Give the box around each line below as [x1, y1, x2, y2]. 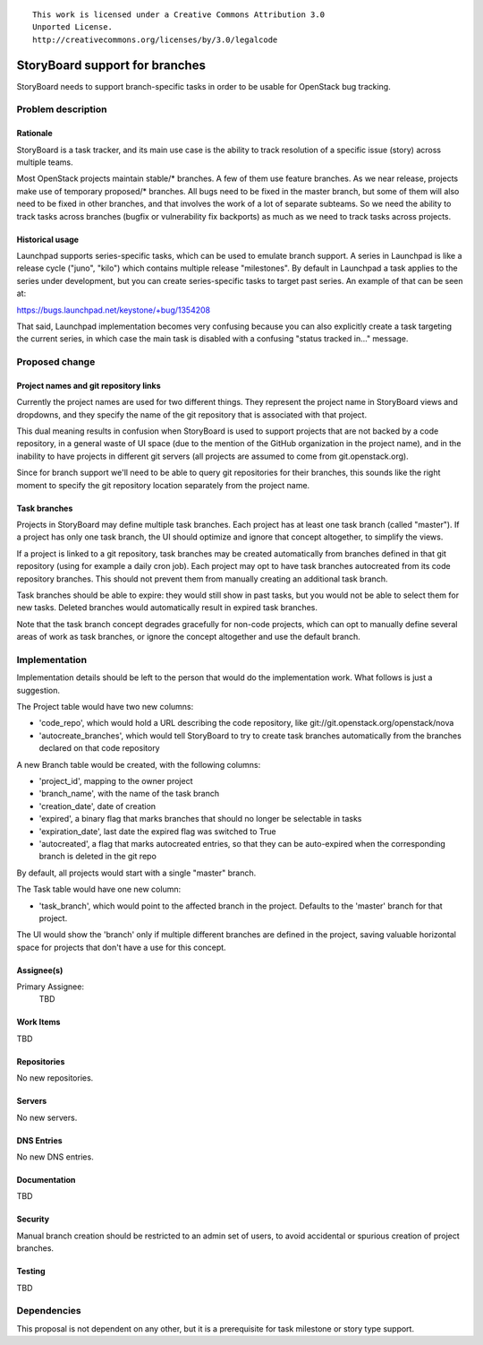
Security [16, 1214, 49, 1225]
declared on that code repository [38, 743, 160, 754]
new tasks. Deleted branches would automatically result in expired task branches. [16, 602, 318, 613]
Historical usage [16, 234, 80, 245]
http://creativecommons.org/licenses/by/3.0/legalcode [32, 34, 278, 45]
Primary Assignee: [16, 981, 85, 992]
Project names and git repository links [16, 380, 161, 391]
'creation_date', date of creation [38, 800, 157, 811]
